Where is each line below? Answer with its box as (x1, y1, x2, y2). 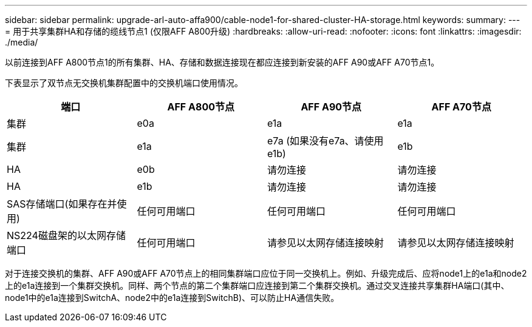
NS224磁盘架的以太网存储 (7, 229, 126, 241)
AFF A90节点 (301, 101, 362, 113)
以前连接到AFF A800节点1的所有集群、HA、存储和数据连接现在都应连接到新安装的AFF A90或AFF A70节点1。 (5, 57, 440, 67)
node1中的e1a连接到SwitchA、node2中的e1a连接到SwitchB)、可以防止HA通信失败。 (5, 292, 339, 303)
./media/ (5, 37, 38, 47)
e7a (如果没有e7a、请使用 (267, 135, 384, 147)
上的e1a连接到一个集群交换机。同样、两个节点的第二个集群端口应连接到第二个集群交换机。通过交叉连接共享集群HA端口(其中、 (5, 280, 510, 291)
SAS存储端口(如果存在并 (7, 198, 117, 210)
